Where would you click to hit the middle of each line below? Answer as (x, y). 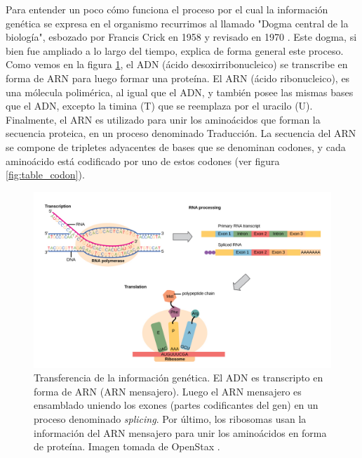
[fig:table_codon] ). (45, 175)
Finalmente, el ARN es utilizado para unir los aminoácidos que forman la (163, 119)
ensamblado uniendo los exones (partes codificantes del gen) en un (176, 405)
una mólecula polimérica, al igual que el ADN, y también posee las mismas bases (180, 92)
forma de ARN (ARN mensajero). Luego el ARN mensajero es (168, 391)
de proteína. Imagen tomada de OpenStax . (127, 446)
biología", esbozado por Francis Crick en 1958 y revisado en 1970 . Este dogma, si (181, 37)
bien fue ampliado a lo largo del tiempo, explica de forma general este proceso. (175, 50)
